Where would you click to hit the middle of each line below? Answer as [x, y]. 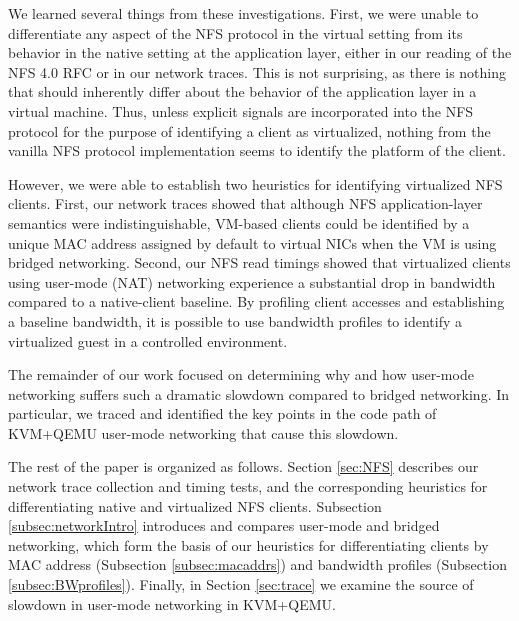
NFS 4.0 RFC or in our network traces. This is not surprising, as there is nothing [257, 71]
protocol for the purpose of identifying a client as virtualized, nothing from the [249, 130]
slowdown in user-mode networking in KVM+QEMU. [172, 603]
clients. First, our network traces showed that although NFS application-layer [245, 203]
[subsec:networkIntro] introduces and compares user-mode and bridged [224, 525]
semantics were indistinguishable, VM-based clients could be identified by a [239, 222]
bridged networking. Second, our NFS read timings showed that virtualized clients [259, 262]
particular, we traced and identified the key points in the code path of [222, 413]
